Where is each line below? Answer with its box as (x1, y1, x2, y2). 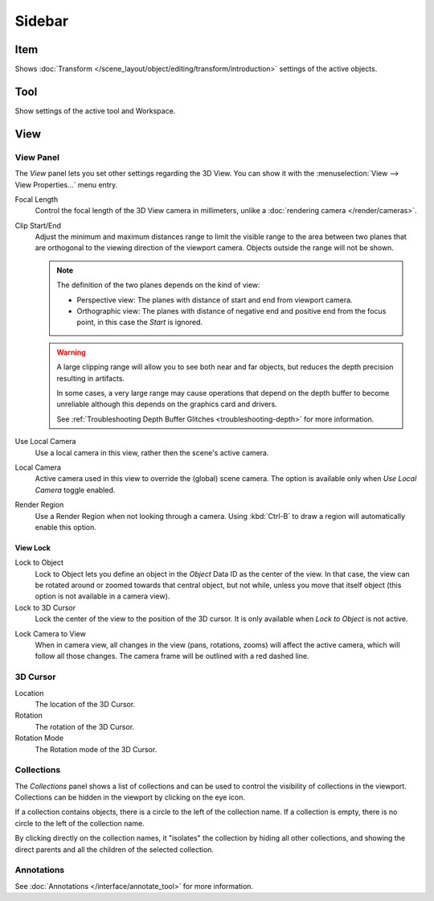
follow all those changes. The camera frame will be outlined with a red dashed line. (35, 652, 309, 661)
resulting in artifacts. (56, 373, 125, 383)
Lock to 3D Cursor (14, 603, 76, 612)
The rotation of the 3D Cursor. (35, 722, 135, 731)
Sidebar (14, 12, 68, 30)
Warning (56, 347, 86, 357)
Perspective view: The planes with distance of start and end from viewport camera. (76, 294, 353, 305)
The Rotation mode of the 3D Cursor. (35, 744, 158, 754)
